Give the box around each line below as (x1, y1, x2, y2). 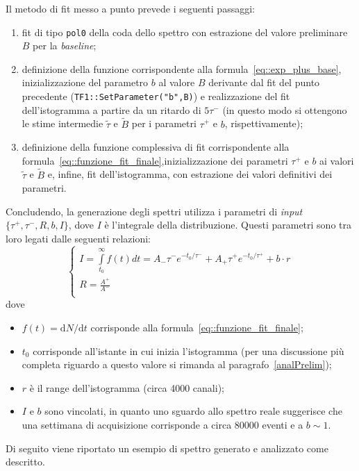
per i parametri (131, 116, 197, 131)
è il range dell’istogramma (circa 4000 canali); (29, 380, 224, 395)
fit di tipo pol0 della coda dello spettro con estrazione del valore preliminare (22, 24, 348, 39)
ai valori (319, 153, 354, 167)
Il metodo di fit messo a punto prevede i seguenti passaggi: (6, 1, 255, 15)
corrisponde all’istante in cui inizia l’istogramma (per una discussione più (33, 343, 344, 358)
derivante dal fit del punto (208, 75, 320, 90)
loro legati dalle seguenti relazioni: (6, 231, 151, 245)
